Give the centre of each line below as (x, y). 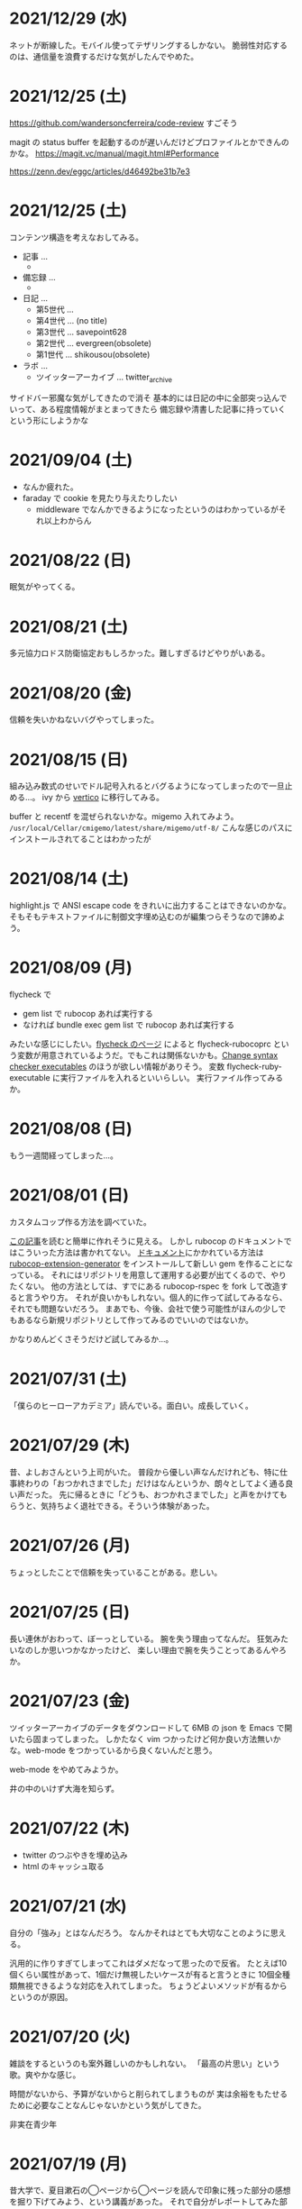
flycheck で (31, 995)
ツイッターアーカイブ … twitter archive (104, 378)
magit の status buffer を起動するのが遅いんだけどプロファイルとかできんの (150, 141)
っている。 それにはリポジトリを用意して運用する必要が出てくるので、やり (148, 1275)
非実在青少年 (33, 2124)
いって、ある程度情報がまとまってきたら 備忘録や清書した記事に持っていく (148, 409)
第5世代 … (55, 309)
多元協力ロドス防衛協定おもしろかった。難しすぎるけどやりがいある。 (140, 653)
